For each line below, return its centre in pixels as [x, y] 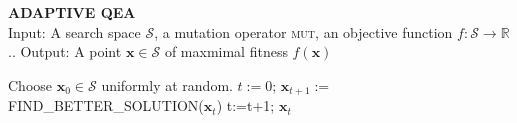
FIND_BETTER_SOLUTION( [106, 105]
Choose [30, 84]
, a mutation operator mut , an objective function [303, 31]
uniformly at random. [167, 84]
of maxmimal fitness [226, 51]
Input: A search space [74, 31]
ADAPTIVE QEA [72, 12]
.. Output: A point [65, 51]
